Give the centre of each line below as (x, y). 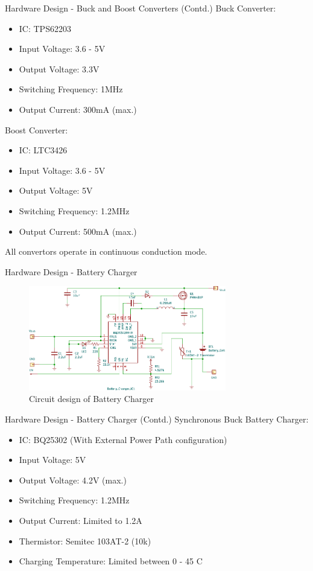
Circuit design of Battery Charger (91, 399)
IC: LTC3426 (43, 150)
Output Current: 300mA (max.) (78, 109)
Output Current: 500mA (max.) (78, 231)
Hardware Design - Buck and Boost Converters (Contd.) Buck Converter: (141, 8)
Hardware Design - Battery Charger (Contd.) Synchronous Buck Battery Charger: (157, 419)
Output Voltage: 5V (56, 190)
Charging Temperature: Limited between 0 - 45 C (111, 561)
